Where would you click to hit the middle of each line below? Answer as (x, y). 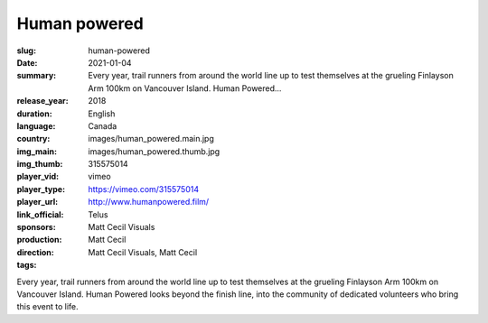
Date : (27, 62)
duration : (35, 114)
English (102, 114)
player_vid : (38, 177)
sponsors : (36, 227)
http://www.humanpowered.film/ (149, 202)
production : (39, 240)
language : (36, 125)
